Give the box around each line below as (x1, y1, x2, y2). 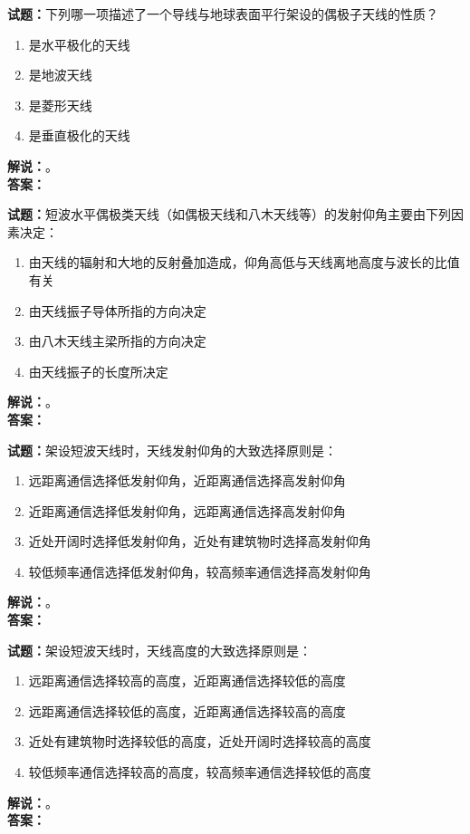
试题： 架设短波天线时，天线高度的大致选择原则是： (7, 640, 312, 659)
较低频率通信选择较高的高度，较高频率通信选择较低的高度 (28, 762, 371, 781)
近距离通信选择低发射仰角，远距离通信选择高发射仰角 (28, 501, 346, 520)
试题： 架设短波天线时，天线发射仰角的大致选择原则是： (7, 440, 337, 459)
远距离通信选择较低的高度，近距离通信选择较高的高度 (28, 701, 346, 720)
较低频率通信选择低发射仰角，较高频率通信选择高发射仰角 (28, 561, 371, 580)
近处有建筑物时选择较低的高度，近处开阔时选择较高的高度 (28, 732, 371, 751)
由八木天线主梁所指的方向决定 (28, 331, 206, 350)
